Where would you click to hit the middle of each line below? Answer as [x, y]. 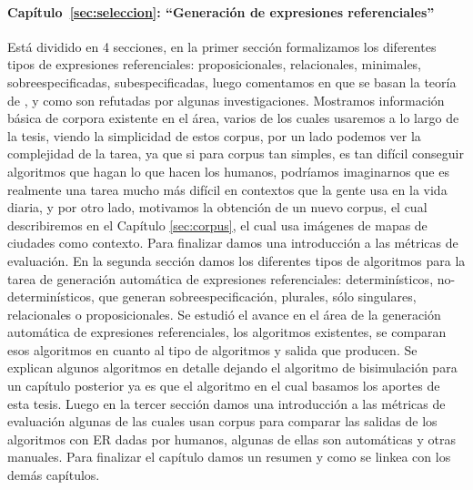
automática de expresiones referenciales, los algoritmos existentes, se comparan [227, 332]
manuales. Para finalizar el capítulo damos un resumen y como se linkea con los [229, 457]
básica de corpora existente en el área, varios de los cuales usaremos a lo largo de [233, 118]
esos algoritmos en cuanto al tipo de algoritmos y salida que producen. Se [212, 349]
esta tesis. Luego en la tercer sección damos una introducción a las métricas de [226, 403]
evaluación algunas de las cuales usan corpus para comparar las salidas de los [222, 421]
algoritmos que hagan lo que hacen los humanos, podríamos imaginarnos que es [228, 171]
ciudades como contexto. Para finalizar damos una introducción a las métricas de [233, 243]
